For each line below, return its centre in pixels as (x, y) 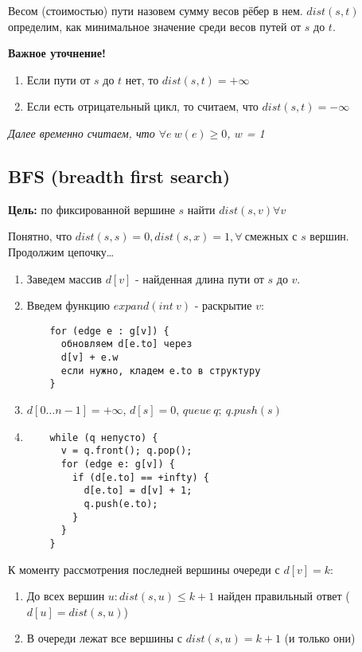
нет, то (142, 79)
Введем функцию (68, 305)
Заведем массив (64, 278)
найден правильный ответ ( (284, 596)
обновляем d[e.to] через (127, 344)
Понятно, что (40, 236)
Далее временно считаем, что (82, 133)
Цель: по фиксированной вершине (91, 209)
